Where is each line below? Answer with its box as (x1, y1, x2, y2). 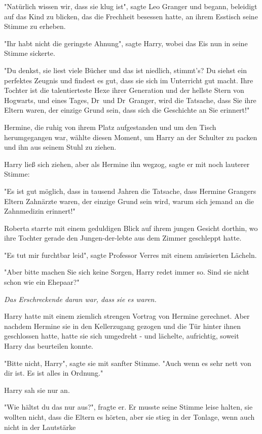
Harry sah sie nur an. (4, 384, 70, 395)
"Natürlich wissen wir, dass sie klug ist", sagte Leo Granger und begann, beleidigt (4, 1, 257, 11)
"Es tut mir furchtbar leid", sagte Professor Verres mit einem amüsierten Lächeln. (4, 249, 257, 260)
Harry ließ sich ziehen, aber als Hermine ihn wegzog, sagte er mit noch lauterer (4, 158, 250, 169)
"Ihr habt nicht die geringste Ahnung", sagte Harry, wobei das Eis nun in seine (4, 38, 248, 48)
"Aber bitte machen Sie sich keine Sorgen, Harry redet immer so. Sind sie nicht (4, 266, 250, 277)
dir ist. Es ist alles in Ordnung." (4, 368, 103, 378)
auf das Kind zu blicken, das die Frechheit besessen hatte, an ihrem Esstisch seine (4, 11, 258, 21)
